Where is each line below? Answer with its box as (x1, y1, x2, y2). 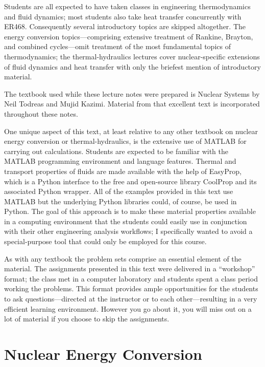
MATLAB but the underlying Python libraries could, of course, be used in (4, 196, 237, 206)
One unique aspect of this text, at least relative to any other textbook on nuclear (4, 125, 258, 136)
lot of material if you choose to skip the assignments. (4, 313, 170, 324)
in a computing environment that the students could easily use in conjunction (4, 215, 247, 226)
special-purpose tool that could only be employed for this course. (4, 236, 207, 247)
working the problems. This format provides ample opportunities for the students (4, 283, 258, 294)
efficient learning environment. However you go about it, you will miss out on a (4, 303, 252, 314)
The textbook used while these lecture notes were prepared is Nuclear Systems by (4, 88, 260, 99)
